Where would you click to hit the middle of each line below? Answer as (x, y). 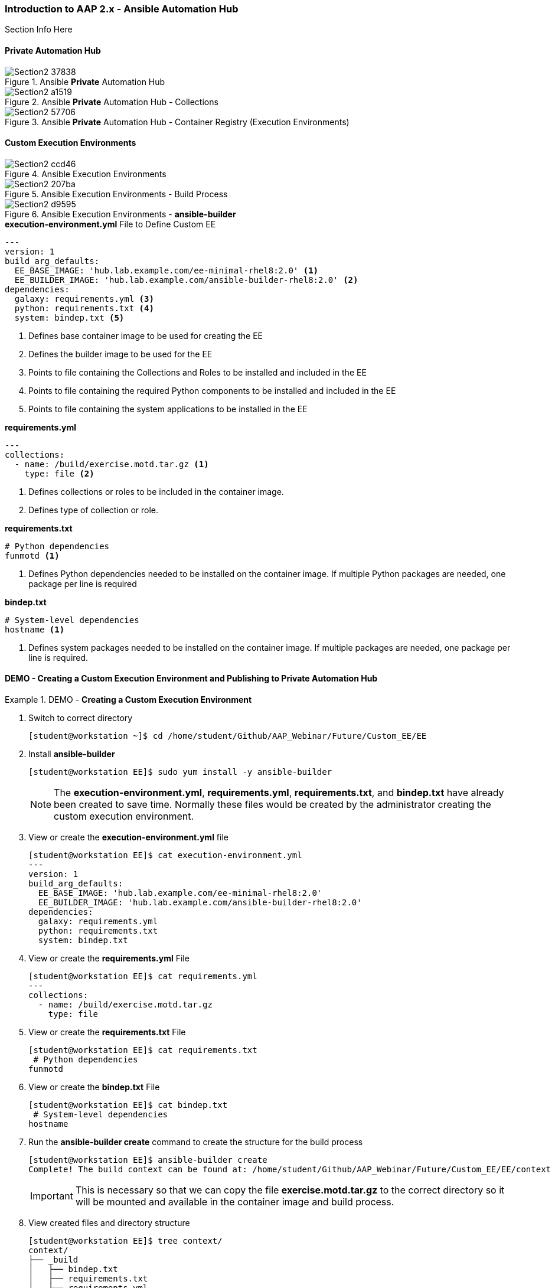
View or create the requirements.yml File (109, 958)
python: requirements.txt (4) (84, 308)
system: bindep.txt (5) (69, 317)
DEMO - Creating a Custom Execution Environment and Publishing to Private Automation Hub (191, 679)
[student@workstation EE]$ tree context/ (125, 1241)
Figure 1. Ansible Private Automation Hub (85, 81)
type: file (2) (59, 473)
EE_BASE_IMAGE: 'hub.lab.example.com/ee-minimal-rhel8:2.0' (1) (166, 270)
